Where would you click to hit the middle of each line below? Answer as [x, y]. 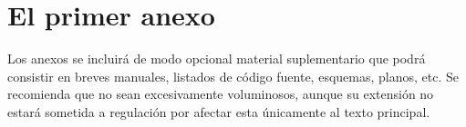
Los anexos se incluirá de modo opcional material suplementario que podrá [217, 59]
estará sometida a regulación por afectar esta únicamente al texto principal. [219, 111]
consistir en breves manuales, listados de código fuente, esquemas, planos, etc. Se [233, 76]
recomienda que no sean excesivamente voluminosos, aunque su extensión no [221, 94]
